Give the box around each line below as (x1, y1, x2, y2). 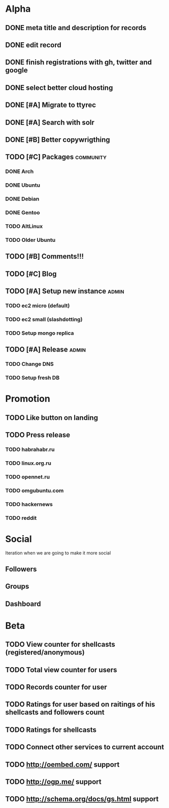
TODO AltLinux (5, 222, 43, 230)
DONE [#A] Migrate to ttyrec (5, 100, 96, 110)
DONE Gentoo (5, 209, 40, 216)
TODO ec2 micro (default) (5, 302, 70, 309)
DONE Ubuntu (5, 182, 41, 189)
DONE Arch (5, 168, 34, 175)
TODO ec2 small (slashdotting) (5, 316, 83, 323)
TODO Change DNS (5, 361, 54, 368)
